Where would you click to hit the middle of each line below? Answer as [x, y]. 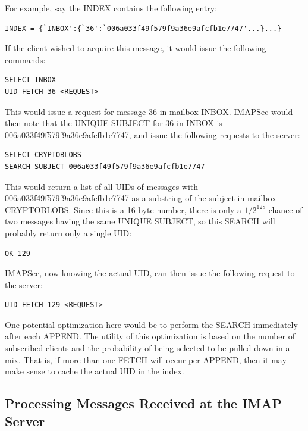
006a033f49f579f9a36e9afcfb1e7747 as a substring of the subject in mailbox [141, 198]
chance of [285, 209]
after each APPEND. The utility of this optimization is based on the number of [150, 336]
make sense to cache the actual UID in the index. [95, 371]
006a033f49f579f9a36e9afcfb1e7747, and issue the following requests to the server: [153, 134]
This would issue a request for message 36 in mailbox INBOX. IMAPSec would [149, 111]
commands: [25, 59]
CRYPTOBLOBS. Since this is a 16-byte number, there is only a [123, 209]
